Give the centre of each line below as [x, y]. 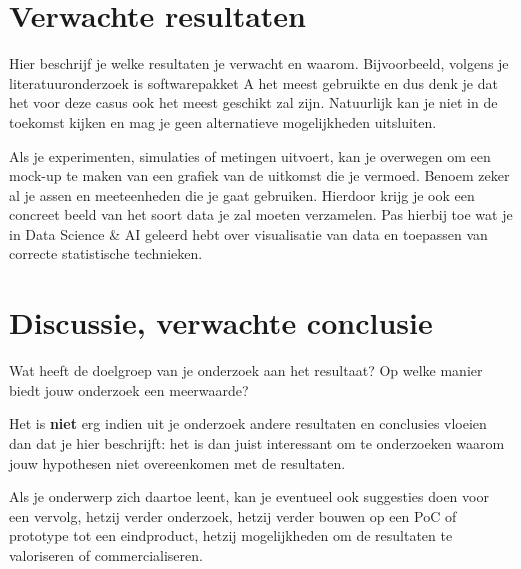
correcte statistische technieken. [106, 253]
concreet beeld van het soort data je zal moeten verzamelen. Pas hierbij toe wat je [261, 214]
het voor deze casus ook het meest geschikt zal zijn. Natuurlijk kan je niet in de [253, 102]
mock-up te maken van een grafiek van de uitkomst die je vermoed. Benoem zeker [259, 175]
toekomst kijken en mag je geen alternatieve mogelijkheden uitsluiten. [223, 121]
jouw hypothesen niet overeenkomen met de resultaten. [177, 462]
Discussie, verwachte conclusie [221, 322]
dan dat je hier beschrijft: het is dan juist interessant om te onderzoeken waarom [257, 442]
